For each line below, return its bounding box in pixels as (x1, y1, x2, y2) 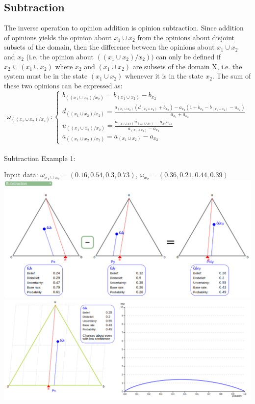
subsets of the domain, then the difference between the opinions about (4, 42, 215, 52)
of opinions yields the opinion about (4, 32, 112, 42)
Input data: (4, 169, 38, 180)
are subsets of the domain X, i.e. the (132, 61, 242, 71)
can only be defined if (156, 51, 221, 61)
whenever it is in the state (125, 71, 204, 81)
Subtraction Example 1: (4, 153, 76, 163)
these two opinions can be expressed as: (4, 80, 123, 90)
